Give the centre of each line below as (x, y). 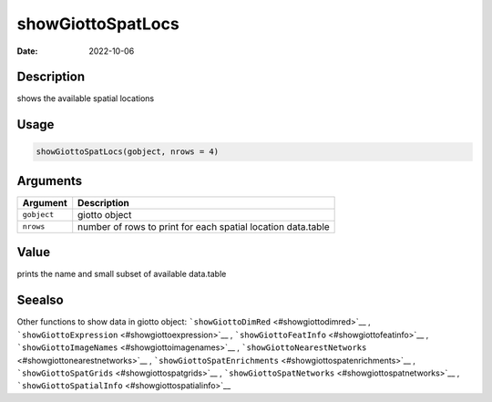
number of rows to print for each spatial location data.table (204, 226)
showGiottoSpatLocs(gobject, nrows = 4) (127, 152)
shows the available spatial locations (86, 98)
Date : (27, 51)
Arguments (50, 181)
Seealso (40, 300)
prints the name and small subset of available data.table (122, 274)
